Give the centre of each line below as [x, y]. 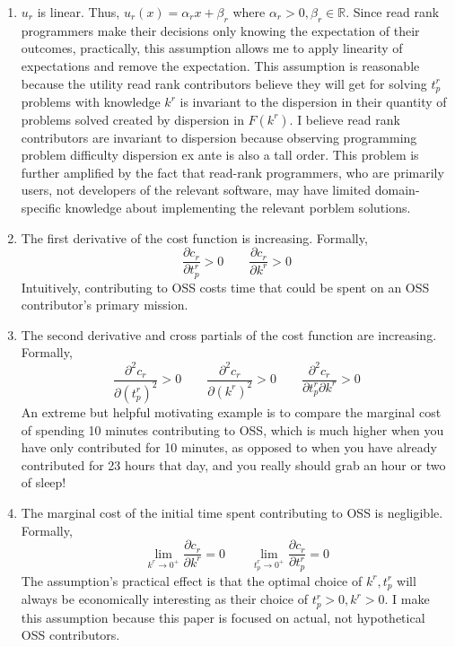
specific [41, 207]
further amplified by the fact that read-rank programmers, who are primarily [232, 172]
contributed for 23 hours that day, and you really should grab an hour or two [233, 464]
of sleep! [44, 482]
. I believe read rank [345, 119]
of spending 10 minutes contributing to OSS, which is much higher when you [232, 429]
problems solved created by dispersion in [132, 119]
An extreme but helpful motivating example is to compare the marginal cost [231, 411]
